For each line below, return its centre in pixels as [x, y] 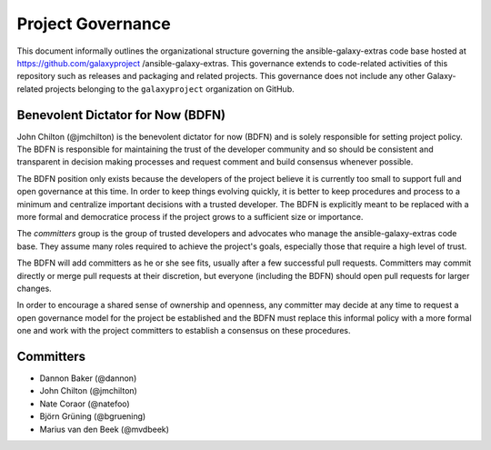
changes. [34, 288]
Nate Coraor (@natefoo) [85, 404]
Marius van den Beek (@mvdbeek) [105, 429]
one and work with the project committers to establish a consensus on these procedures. [184, 331]
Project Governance [94, 24]
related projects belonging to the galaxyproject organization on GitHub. [155, 89]
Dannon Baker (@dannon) [88, 378]
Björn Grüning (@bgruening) [93, 416]
